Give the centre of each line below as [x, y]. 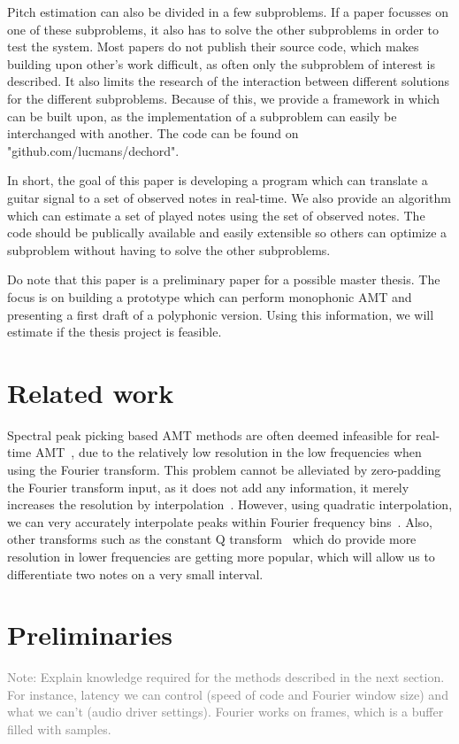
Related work [91, 392]
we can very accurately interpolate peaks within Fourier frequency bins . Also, [220, 521]
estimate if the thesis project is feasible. [115, 332]
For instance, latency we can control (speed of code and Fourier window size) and [228, 694]
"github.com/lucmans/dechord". [93, 150]
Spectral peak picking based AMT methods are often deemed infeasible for [210, 434]
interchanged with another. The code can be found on [153, 133]
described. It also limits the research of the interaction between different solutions [228, 81]
